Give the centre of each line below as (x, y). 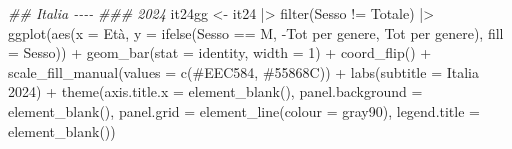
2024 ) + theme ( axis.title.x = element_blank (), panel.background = (215, 91)
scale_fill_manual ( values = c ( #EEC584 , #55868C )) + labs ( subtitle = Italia (243, 71)
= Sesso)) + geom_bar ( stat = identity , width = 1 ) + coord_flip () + (220, 52)
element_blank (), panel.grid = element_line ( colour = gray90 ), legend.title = (244, 110)
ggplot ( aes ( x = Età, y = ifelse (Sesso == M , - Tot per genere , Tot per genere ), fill (256, 32)
